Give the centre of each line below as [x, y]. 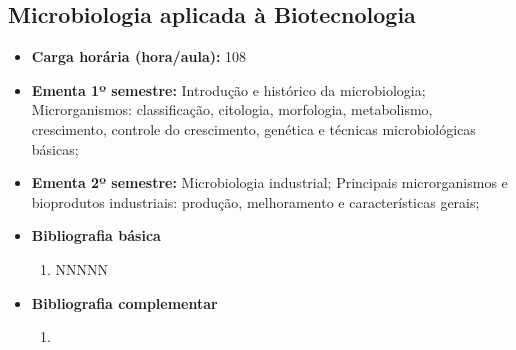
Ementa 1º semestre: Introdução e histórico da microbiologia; [228, 89]
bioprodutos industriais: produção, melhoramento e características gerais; [255, 201]
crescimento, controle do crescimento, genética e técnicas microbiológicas [253, 128]
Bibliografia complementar [124, 302]
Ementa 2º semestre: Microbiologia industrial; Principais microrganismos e [269, 182]
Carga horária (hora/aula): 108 [139, 56]
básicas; [55, 148]
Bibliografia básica [96, 235]
